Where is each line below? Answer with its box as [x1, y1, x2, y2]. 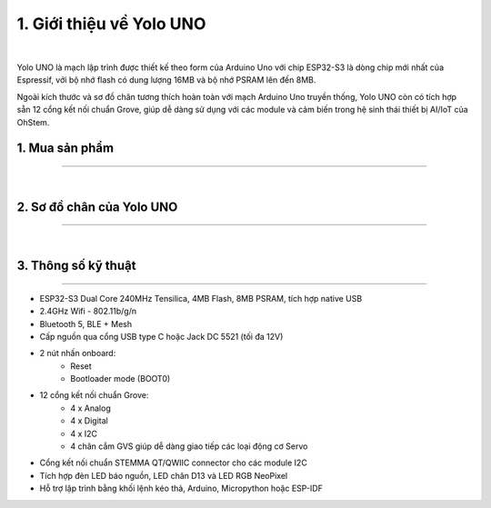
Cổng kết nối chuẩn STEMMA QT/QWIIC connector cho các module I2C [39, 457, 308, 468]
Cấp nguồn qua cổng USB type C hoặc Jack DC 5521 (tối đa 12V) [39, 331, 284, 342]
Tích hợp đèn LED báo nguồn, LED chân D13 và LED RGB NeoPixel [39, 470, 288, 481]
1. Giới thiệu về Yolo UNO [16, 14, 206, 34]
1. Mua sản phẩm [16, 141, 114, 156]
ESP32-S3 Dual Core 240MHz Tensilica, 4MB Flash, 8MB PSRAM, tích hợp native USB [39, 293, 363, 304]
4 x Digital [70, 415, 108, 426]
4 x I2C [70, 428, 98, 439]
